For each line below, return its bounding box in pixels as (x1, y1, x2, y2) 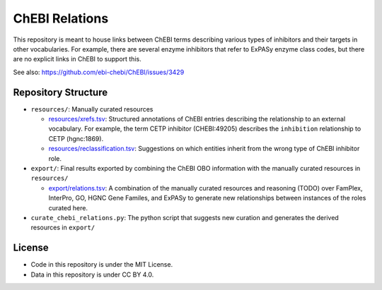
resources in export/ (30, 223, 95, 232)
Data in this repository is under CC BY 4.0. (30, 270, 154, 279)
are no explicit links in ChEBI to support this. (13, 55, 141, 64)
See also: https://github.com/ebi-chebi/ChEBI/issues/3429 (13, 68, 185, 76)
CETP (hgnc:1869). (48, 134, 104, 143)
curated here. (48, 203, 88, 212)
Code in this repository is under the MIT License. (30, 260, 173, 269)
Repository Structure (13, 86, 108, 98)
